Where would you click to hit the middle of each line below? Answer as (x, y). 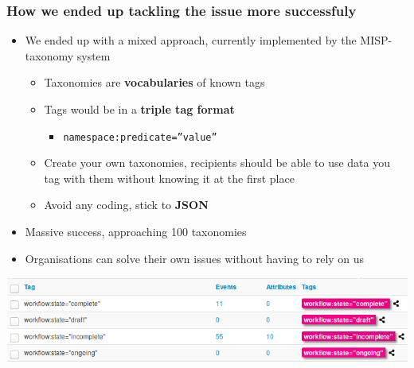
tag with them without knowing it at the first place (169, 178)
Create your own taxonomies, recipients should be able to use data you (217, 163)
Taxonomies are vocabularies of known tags (154, 82)
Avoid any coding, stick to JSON (126, 205)
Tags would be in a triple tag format (139, 109)
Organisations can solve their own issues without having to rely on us (195, 258)
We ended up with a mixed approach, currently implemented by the (191, 40)
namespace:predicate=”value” (140, 137)
